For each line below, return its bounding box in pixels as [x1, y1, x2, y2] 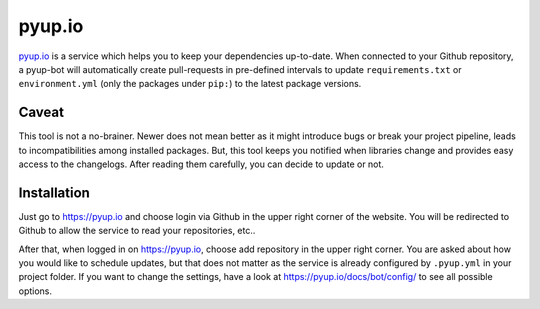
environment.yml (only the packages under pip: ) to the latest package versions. [18, 78, 362, 90]
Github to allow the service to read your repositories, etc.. [18, 225, 256, 237]
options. [18, 285, 53, 297]
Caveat [18, 104, 65, 121]
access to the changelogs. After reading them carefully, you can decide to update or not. [18, 158, 385, 170]
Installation [18, 184, 90, 201]
